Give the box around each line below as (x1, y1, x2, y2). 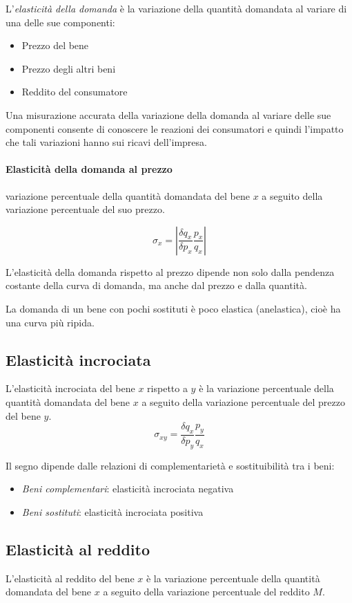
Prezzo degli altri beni (21, 61, 116, 75)
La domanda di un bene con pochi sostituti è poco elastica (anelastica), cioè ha (6, 301, 341, 315)
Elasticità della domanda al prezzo (6, 162, 173, 176)
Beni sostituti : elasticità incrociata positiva (21, 504, 204, 519)
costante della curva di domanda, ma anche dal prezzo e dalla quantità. (6, 278, 307, 293)
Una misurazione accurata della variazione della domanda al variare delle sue (6, 107, 331, 122)
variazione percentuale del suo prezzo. (6, 202, 165, 216)
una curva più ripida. (6, 315, 95, 329)
